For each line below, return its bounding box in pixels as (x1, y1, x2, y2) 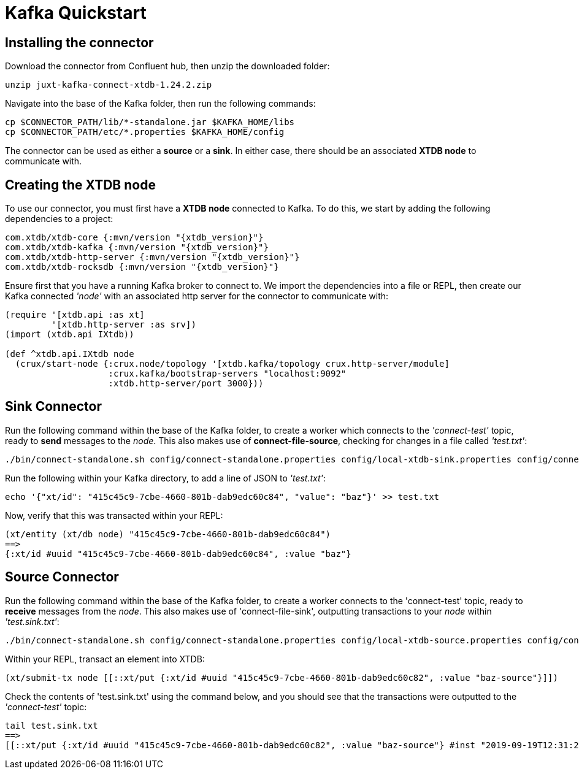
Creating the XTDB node (5, 177, 156, 193)
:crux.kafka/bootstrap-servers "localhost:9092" (108, 369, 347, 379)
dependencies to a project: (5, 213, 113, 224)
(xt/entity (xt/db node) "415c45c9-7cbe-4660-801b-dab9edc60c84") (5, 529, 331, 539)
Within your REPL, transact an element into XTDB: (5, 653, 205, 664)
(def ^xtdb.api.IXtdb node (5, 349, 134, 359)
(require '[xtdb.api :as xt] (5, 310, 145, 320)
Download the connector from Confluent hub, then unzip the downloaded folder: (5, 61, 330, 72)
